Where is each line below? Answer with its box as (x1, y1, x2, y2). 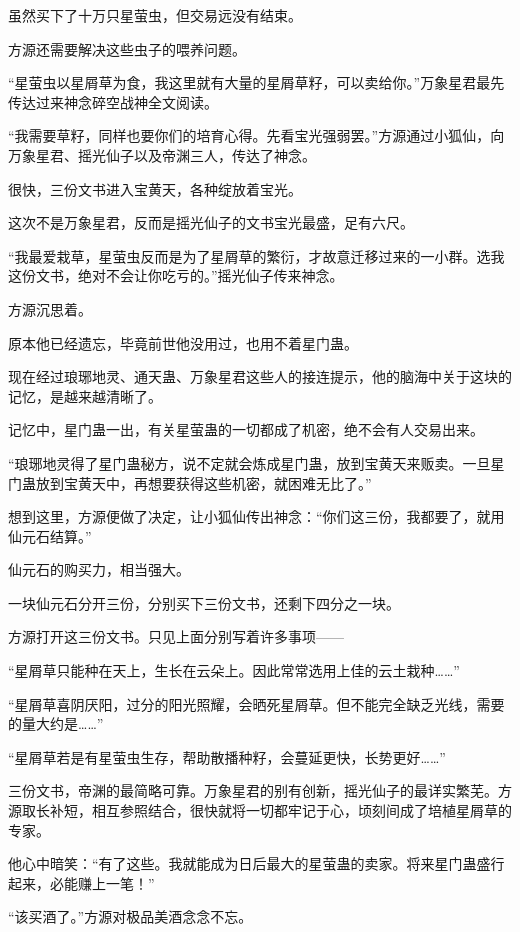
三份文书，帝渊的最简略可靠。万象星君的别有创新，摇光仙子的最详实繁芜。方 (8, 780, 512, 801)
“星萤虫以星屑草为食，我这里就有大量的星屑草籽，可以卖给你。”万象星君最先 (8, 72, 505, 93)
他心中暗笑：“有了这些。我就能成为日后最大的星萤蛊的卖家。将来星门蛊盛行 (8, 853, 505, 874)
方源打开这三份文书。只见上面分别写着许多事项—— (8, 626, 344, 647)
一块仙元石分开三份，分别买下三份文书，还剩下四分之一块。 (8, 592, 400, 613)
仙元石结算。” (8, 525, 92, 546)
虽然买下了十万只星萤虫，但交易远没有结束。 (8, 5, 302, 25)
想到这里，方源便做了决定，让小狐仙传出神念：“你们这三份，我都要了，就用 (8, 506, 505, 527)
